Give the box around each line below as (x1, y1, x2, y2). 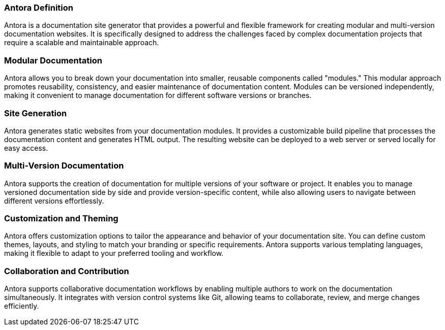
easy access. (4, 143, 48, 152)
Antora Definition (4, 3, 73, 13)
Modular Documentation (4, 55, 102, 65)
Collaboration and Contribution (4, 266, 129, 276)
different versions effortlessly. (4, 196, 104, 205)
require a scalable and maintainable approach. (4, 38, 159, 47)
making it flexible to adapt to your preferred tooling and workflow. (4, 249, 224, 258)
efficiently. (4, 302, 39, 311)
